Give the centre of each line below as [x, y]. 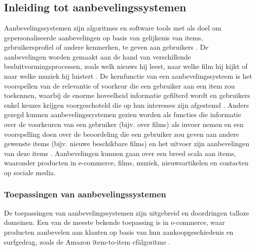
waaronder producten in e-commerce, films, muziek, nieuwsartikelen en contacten [126, 163]
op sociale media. [30, 172]
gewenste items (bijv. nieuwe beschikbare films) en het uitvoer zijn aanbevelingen [127, 143]
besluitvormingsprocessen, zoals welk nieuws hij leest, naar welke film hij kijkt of [126, 66]
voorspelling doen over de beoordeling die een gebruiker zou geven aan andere [122, 134]
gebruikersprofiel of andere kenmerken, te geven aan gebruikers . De [106, 47]
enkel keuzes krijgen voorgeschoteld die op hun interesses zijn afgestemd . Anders [127, 105]
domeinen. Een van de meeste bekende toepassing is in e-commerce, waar [114, 222]
